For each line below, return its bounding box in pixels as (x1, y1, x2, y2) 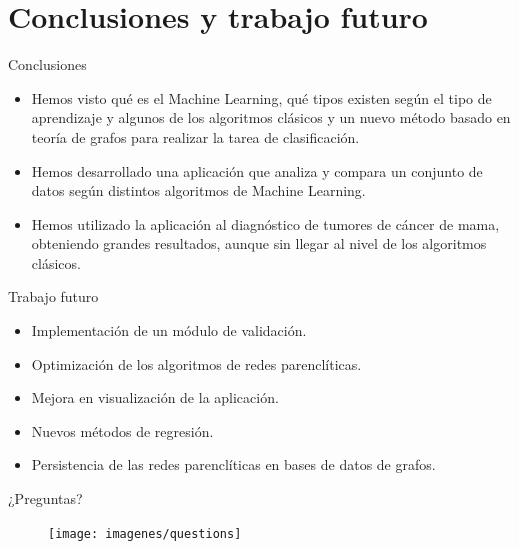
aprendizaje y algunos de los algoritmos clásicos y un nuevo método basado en (31, 107, 511, 128)
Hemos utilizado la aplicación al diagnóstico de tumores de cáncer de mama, (31, 213, 500, 234)
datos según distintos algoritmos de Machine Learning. (31, 180, 366, 201)
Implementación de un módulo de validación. (31, 320, 307, 341)
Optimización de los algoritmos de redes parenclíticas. (31, 353, 362, 374)
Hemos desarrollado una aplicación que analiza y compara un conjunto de (31, 160, 483, 181)
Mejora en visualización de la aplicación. (31, 387, 279, 408)
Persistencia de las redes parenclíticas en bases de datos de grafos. (31, 454, 436, 475)
